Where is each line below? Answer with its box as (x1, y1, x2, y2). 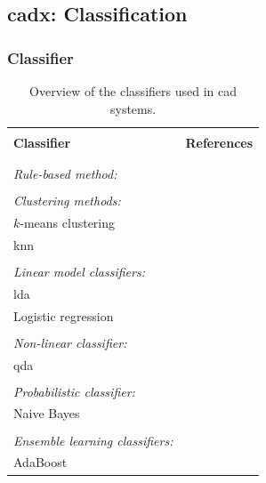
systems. (109, 99, 157, 117)
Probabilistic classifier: (13, 382, 135, 400)
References (185, 133, 254, 151)
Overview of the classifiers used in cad (29, 82, 237, 100)
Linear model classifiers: (13, 262, 145, 280)
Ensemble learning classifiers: (13, 431, 173, 449)
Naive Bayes (13, 404, 80, 423)
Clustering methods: (13, 191, 121, 210)
